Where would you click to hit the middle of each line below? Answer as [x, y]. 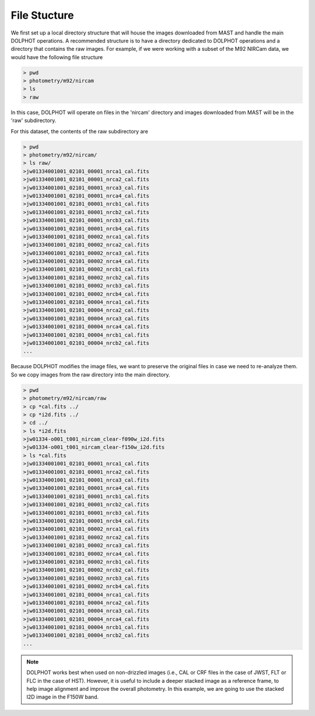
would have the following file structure [57, 57]
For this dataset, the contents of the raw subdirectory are [79, 131]
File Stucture [42, 15]
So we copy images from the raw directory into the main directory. [90, 375]
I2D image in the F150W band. [63, 697]
